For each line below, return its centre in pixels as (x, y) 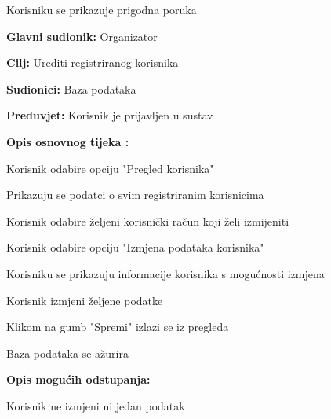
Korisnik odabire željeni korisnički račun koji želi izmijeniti (148, 221)
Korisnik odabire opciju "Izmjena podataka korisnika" (135, 247)
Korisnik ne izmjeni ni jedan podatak (96, 405)
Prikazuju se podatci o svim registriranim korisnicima (135, 195)
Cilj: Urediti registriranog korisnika (93, 62)
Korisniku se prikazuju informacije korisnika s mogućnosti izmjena (165, 273)
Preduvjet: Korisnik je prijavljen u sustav (110, 115)
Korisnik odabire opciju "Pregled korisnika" (110, 168)
